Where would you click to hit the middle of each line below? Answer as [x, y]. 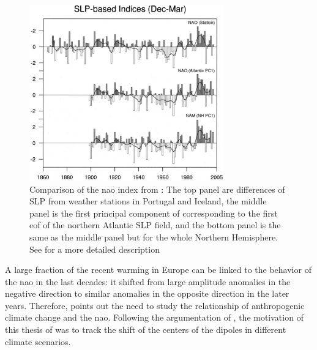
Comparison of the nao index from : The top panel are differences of [157, 189]
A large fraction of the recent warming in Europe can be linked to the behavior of [158, 270]
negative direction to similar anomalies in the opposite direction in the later [147, 293]
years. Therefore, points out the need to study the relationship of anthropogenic [155, 305]
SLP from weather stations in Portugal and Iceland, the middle [148, 201]
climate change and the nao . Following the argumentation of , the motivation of [154, 317]
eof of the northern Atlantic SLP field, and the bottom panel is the [155, 225]
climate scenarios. [38, 341]
